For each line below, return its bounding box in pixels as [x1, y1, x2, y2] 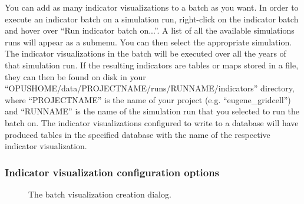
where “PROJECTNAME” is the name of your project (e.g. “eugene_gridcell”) [5, 93, 291, 106]
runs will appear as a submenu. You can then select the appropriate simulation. [5, 35, 292, 48]
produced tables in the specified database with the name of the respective [5, 128, 270, 140]
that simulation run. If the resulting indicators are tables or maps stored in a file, [5, 58, 299, 71]
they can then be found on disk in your [5, 70, 146, 83]
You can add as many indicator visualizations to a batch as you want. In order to [5, 1, 299, 13]
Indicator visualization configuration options [5, 164, 220, 179]
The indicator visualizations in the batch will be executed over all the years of [5, 47, 286, 60]
